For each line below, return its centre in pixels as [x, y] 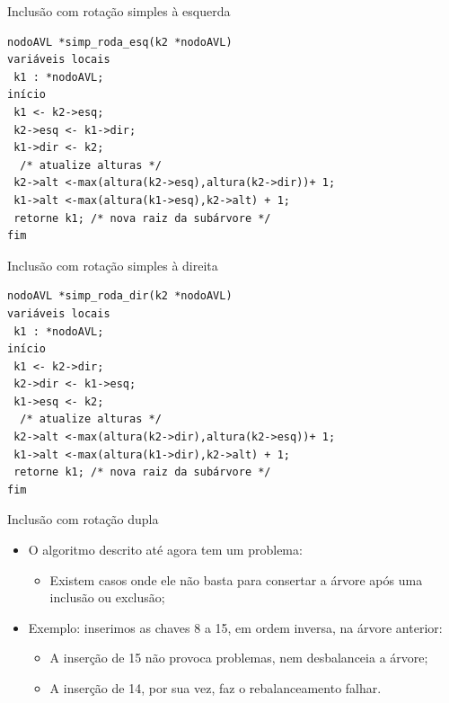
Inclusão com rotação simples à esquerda [119, 11]
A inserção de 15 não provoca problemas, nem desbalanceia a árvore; [239, 658]
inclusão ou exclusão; [107, 597]
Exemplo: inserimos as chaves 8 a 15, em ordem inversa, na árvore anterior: [235, 627]
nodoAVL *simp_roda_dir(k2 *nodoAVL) [120, 296]
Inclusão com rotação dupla [83, 519]
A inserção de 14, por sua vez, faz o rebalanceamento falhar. [216, 688]
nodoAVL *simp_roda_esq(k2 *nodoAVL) [120, 42]
